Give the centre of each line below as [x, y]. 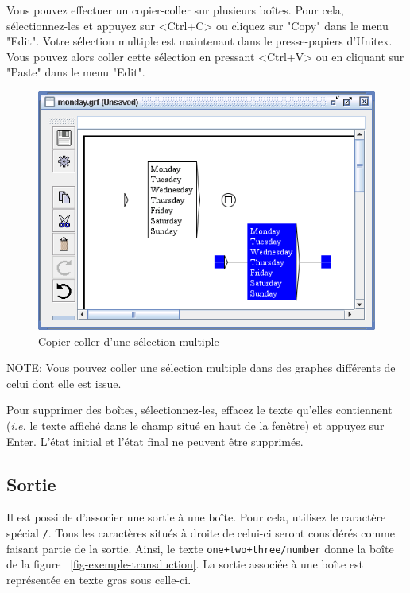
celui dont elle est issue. [64, 383]
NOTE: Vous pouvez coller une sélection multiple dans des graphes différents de [201, 368]
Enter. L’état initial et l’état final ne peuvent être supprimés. [155, 441]
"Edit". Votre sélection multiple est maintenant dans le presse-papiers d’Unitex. [199, 41]
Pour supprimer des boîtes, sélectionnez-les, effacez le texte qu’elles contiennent [199, 410]
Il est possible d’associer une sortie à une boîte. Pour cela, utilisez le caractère [196, 517]
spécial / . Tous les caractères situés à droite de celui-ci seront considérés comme [201, 532]
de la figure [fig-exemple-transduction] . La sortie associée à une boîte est [185, 564]
